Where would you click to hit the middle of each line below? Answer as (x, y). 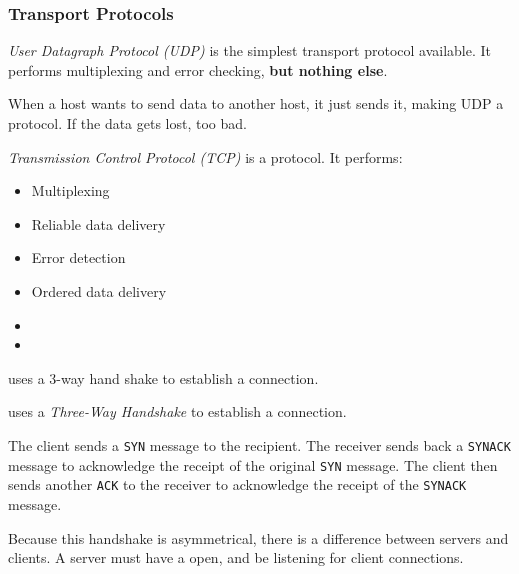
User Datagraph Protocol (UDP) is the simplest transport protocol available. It (249, 50)
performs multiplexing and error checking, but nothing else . (198, 69)
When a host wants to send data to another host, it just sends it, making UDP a (256, 103)
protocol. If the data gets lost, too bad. (127, 123)
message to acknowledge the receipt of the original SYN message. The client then (253, 464)
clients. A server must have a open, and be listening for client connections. (236, 557)
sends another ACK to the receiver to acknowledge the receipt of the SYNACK (237, 484)
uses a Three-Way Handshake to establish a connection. (177, 411)
